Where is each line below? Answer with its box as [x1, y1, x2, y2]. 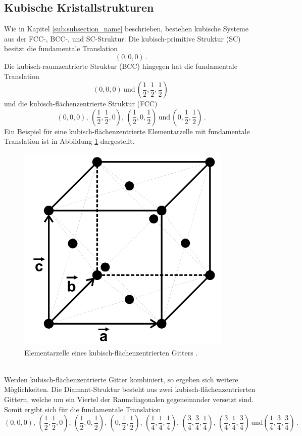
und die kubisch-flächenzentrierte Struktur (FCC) [4, 98, 158, 109]
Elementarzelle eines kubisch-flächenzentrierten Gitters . [24, 347, 198, 358]
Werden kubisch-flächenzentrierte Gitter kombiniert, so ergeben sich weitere [4, 374, 238, 384]
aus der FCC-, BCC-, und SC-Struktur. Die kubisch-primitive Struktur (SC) [4, 33, 241, 44]
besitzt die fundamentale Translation [4, 43, 118, 54]
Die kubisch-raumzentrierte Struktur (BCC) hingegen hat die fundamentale [4, 60, 237, 71]
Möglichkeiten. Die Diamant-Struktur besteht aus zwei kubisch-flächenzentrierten [4, 384, 256, 394]
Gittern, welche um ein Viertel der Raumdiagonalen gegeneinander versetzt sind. [4, 393, 254, 404]
